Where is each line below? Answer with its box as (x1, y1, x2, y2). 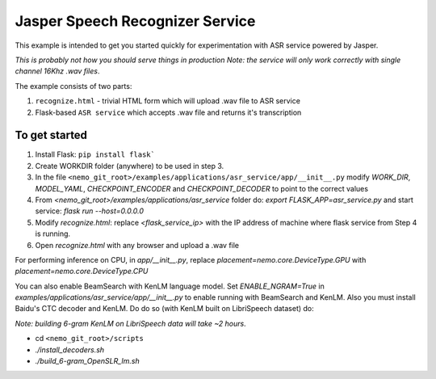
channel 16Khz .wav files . (15, 66, 100, 76)
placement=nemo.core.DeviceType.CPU (15, 267, 149, 276)
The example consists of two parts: (15, 81, 132, 91)
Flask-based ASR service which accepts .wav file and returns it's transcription (35, 107, 302, 117)
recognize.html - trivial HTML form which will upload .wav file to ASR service (35, 96, 300, 106)
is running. (35, 229, 71, 238)
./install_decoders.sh (35, 344, 105, 355)
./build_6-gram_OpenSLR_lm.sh (35, 356, 140, 366)
